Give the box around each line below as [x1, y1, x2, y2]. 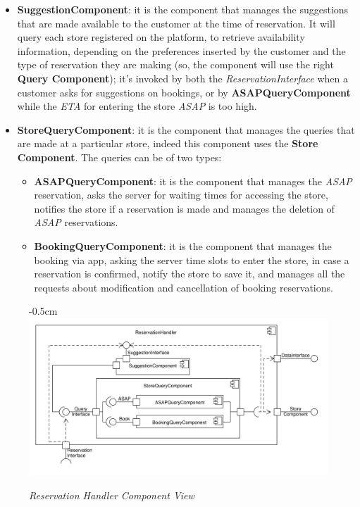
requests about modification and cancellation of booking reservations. [34, 280, 333, 294]
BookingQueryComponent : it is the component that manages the [34, 238, 332, 253]
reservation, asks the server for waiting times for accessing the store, [34, 187, 328, 202]
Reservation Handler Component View [29, 488, 194, 503]
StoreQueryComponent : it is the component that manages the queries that [17, 122, 355, 137]
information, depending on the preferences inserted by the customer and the [17, 43, 346, 58]
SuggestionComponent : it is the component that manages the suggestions [17, 2, 349, 16]
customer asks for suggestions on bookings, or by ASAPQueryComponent [17, 84, 351, 99]
